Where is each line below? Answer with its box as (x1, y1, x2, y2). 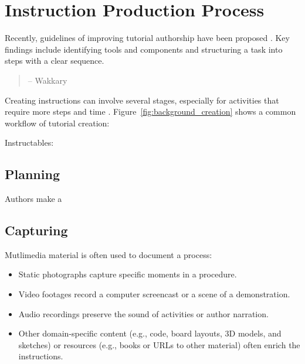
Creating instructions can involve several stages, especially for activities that (5, 94, 279, 106)
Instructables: (5, 136, 54, 149)
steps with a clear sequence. (5, 54, 104, 67)
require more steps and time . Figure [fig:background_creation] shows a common (5, 105, 296, 118)
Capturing (5, 221, 68, 239)
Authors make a (5, 193, 62, 205)
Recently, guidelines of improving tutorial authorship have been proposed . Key (5, 32, 290, 44)
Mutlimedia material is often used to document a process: (5, 248, 212, 260)
